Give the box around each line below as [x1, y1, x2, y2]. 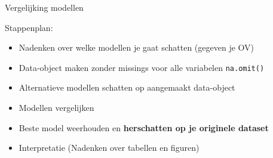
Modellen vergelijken [19, 101, 94, 114]
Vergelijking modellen [5, 1, 84, 13]
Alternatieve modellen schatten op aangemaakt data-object [19, 81, 235, 94]
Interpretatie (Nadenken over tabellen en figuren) [19, 141, 200, 154]
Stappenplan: [5, 21, 53, 33]
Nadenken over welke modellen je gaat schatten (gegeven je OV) [19, 41, 254, 54]
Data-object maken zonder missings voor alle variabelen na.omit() [19, 61, 265, 73]
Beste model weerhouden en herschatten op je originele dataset [19, 121, 269, 134]
